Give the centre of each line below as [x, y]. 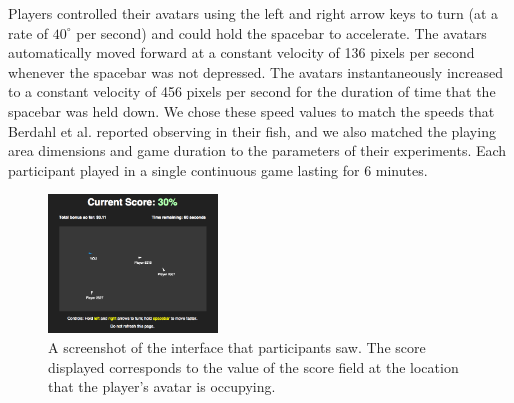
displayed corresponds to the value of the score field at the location [253, 366]
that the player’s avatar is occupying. [162, 386]
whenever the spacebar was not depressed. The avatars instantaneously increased [256, 71]
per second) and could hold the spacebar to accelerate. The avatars [281, 32]
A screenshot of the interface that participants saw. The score [237, 347]
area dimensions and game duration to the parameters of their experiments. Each [257, 150]
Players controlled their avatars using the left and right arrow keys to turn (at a [253, 13]
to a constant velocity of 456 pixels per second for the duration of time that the [252, 91]
